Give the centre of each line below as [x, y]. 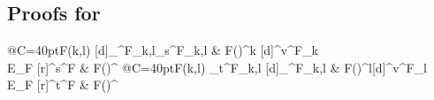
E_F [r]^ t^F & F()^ [63, 85]
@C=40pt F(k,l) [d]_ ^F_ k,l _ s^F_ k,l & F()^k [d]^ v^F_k [163, 50]
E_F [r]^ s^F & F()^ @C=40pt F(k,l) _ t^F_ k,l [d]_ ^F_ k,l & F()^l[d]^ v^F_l [217, 67]
